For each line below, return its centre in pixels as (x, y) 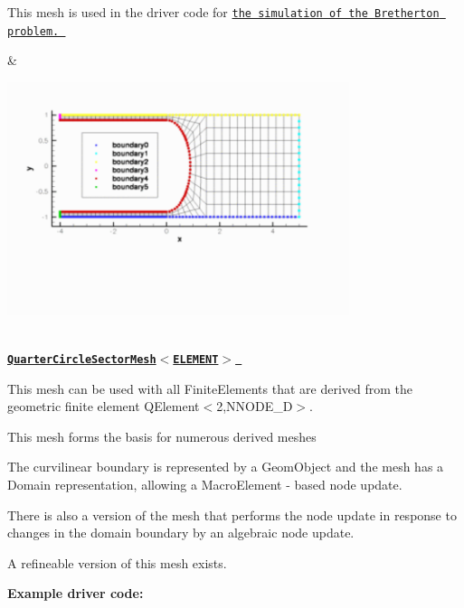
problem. (33, 31)
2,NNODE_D (255, 406)
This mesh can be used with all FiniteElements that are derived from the (210, 388)
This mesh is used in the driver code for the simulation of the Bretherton (223, 12)
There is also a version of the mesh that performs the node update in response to (232, 514)
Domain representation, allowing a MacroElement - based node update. (205, 485)
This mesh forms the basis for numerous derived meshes (162, 436)
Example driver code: (76, 593)
